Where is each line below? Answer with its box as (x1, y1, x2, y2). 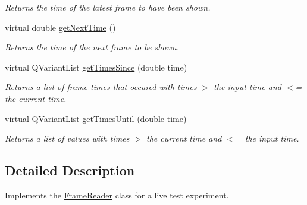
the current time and (146, 132, 222, 145)
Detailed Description (5, 161, 135, 180)
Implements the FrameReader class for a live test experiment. (5, 188, 229, 201)
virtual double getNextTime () (5, 21, 116, 33)
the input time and (214, 81, 281, 93)
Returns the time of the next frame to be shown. (5, 41, 179, 53)
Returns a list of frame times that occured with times (5, 81, 197, 93)
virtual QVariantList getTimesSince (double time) (5, 60, 187, 73)
